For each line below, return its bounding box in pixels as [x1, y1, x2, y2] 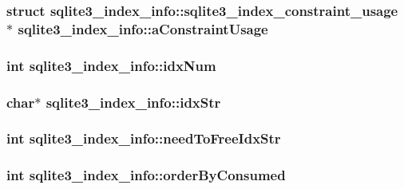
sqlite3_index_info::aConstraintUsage [18, 18, 268, 38]
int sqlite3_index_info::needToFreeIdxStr [6, 128, 281, 148]
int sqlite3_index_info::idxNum [6, 55, 216, 75]
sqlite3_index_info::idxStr [46, 92, 221, 112]
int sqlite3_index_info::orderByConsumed [6, 165, 286, 185]
